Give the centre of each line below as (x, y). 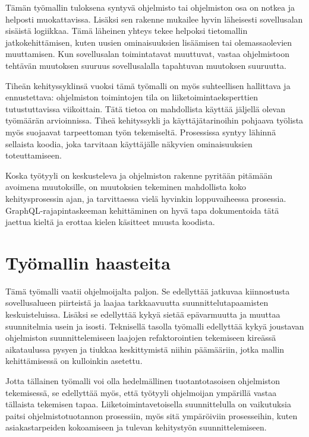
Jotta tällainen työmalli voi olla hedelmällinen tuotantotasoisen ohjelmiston (143, 380)
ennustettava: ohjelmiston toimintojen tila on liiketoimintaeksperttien (132, 97)
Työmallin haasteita (88, 262)
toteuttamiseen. (34, 155)
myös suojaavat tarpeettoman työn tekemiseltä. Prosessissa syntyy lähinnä (141, 132)
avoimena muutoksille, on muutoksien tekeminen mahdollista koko (126, 187)
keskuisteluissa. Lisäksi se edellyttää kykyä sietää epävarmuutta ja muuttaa (143, 314)
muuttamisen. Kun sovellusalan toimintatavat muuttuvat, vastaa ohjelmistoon (147, 54)
